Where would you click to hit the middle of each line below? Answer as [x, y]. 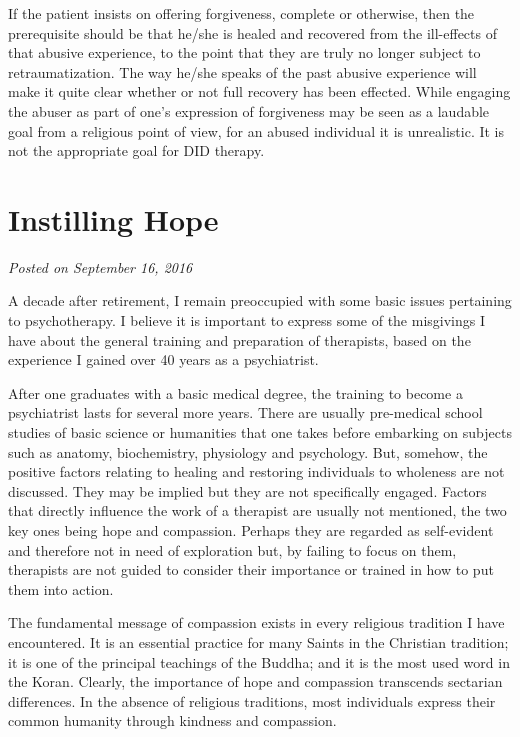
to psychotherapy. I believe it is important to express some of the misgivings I [247, 320]
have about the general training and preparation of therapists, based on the [239, 339]
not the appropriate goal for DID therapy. [136, 150]
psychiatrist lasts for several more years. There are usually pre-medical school [245, 412]
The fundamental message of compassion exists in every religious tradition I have [256, 622]
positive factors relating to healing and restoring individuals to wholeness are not [256, 471]
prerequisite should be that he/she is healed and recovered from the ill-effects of [252, 32]
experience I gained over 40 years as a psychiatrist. [163, 359]
